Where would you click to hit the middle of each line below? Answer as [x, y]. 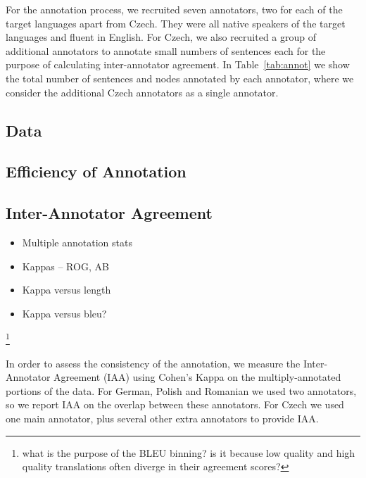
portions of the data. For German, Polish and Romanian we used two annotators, [181, 390]
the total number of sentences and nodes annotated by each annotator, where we [180, 78]
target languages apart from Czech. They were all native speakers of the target [176, 23]
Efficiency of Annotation [96, 171]
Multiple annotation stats [77, 242]
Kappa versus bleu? [64, 313]
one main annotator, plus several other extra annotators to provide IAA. [162, 418]
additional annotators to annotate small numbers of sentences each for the [166, 50]
